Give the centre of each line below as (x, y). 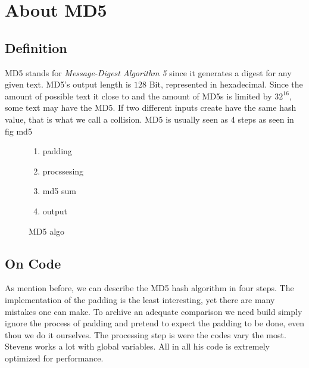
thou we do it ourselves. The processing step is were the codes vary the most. (146, 334)
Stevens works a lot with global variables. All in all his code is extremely (137, 346)
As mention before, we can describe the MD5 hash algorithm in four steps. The (149, 288)
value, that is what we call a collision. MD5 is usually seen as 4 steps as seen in (149, 119)
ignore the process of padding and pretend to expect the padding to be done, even (155, 323)
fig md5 (18, 131)
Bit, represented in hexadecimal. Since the (226, 84)
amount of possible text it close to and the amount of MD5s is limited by (138, 96)
